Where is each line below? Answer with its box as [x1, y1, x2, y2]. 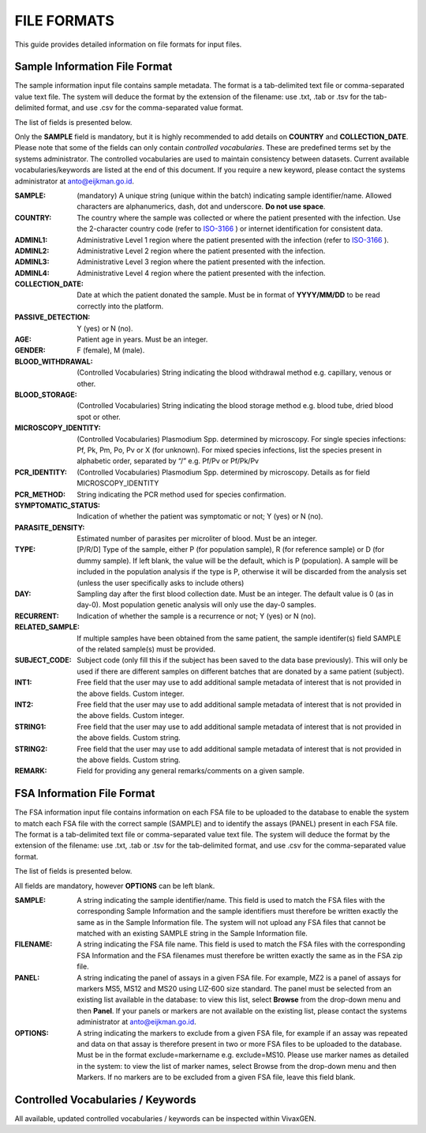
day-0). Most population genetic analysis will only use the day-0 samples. [77, 600, 317, 610]
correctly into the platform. [77, 301, 164, 311]
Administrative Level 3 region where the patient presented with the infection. [77, 257, 326, 266]
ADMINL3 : [14, 257, 50, 266]
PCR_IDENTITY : [14, 467, 67, 477]
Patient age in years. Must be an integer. [77, 334, 208, 344]
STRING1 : [14, 722, 47, 731]
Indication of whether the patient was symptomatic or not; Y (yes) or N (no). [77, 512, 323, 521]
